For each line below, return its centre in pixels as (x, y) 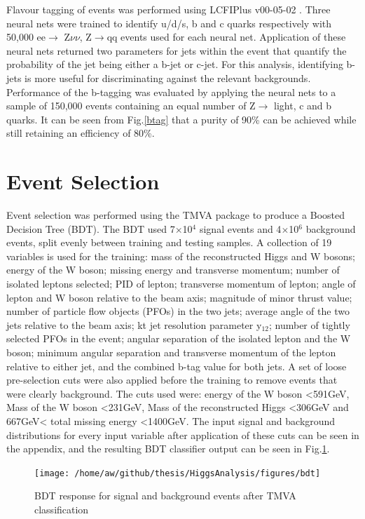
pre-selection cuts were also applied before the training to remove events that (172, 380)
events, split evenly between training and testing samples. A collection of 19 (169, 242)
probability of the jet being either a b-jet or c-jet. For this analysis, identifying (175, 64)
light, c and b (303, 106)
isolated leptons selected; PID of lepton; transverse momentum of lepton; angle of (181, 284)
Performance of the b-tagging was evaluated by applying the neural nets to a (171, 92)
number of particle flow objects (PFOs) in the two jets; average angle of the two (178, 311)
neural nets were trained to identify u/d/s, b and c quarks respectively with (169, 23)
